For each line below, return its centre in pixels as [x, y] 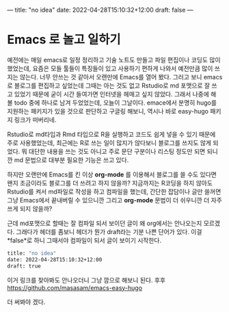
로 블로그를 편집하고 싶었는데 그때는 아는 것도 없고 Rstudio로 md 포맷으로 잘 [109, 86]
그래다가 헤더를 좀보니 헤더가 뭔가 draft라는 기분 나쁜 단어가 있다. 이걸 [109, 231]
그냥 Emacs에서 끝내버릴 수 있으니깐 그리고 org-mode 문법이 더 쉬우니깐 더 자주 [114, 200]
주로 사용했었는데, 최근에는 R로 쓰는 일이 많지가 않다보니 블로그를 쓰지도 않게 [109, 142]
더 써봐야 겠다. [26, 302]
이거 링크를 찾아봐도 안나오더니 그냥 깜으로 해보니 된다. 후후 [86, 280]
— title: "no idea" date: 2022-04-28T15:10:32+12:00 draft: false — [100, 10]
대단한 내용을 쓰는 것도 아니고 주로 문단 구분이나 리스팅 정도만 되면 [117, 151]
